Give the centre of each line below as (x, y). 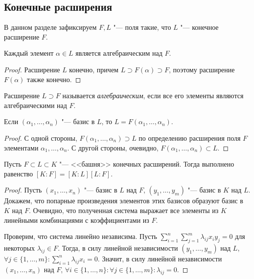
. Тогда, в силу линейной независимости (118, 247)
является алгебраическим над (119, 53)
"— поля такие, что (142, 27)
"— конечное (199, 27)
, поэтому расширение (202, 69)
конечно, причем (94, 69)
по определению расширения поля (190, 138)
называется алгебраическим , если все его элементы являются (153, 96)
